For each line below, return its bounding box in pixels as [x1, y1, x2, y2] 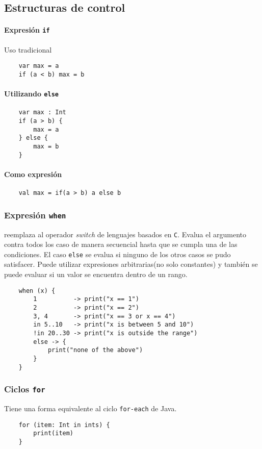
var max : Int [18, 109, 66, 116]
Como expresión [4, 168, 62, 179]
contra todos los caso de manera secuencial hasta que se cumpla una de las [4, 239, 238, 250]
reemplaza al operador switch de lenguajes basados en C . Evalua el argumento [4, 229, 247, 239]
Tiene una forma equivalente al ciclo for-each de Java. [4, 403, 177, 414]
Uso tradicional [4, 44, 52, 55]
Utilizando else [4, 88, 59, 99]
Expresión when [4, 208, 66, 221]
